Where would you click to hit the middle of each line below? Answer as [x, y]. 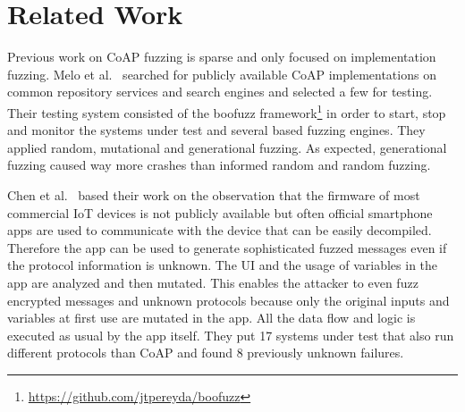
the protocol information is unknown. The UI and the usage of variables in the [223, 265]
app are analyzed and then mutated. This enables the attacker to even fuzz [213, 282]
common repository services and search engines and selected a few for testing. [220, 92]
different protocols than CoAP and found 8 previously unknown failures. [206, 353]
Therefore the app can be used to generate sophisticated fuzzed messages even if [227, 247]
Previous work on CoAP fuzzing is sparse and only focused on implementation [222, 57]
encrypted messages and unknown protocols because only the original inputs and [228, 300]
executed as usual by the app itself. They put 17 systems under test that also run [231, 335]
